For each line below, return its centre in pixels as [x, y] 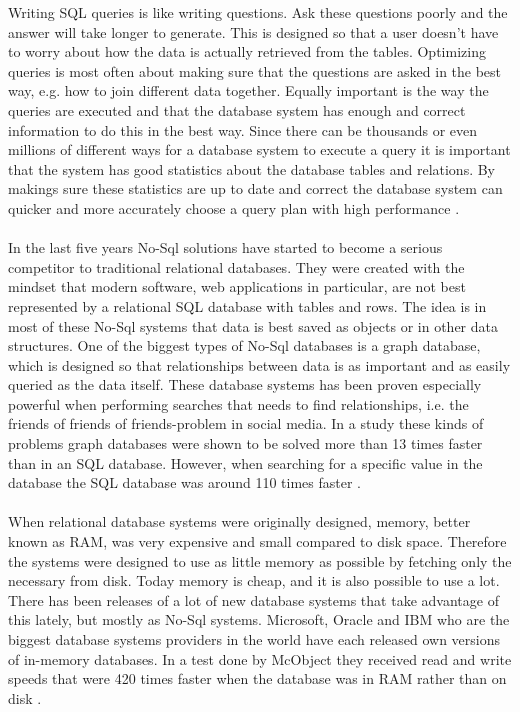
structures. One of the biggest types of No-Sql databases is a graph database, [244, 345]
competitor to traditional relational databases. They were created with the [236, 266]
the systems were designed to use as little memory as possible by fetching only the [260, 560]
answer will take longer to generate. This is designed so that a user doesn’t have [253, 31]
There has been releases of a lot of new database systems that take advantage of [253, 599]
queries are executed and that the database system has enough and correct [237, 109]
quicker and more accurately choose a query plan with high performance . [234, 207]
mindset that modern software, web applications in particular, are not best [237, 286]
